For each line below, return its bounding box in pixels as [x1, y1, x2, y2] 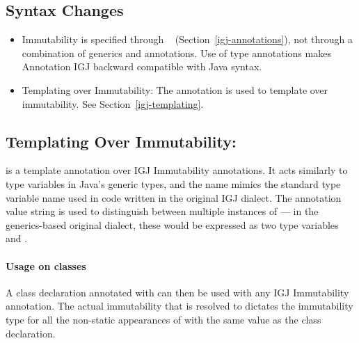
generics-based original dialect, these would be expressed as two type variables [6, 217, 339, 232]
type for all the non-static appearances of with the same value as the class [6, 312, 321, 326]
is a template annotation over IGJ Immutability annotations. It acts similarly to [6, 163, 348, 177]
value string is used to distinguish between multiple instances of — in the [6, 204, 319, 218]
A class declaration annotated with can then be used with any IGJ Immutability [6, 285, 349, 299]
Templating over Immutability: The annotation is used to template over [22, 82, 328, 97]
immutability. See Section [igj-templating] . [22, 96, 204, 111]
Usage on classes [6, 258, 86, 273]
